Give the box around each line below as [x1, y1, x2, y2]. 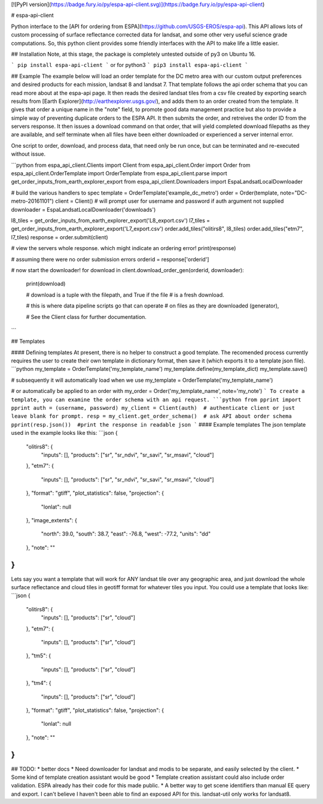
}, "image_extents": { [26, 516, 78, 523]
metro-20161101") [11, 197, 54, 205]
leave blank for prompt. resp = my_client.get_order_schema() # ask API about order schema [11, 413, 292, 420]
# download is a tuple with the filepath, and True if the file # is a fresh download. [26, 291, 224, 299]
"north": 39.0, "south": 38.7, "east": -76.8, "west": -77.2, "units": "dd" [41, 530, 211, 538]
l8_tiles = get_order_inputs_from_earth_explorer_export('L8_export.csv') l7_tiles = [11, 217, 211, 224]
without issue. [11, 150, 46, 158]
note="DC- [280, 189, 307, 196]
